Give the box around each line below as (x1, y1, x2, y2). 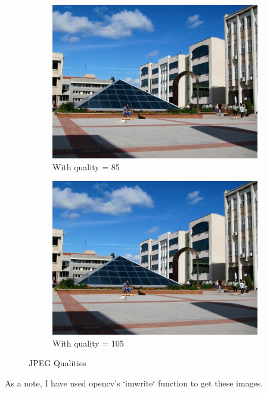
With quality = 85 (52, 160, 120, 173)
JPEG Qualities (29, 357, 86, 369)
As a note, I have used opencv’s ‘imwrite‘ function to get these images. (5, 376, 263, 389)
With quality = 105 (52, 336, 124, 349)
